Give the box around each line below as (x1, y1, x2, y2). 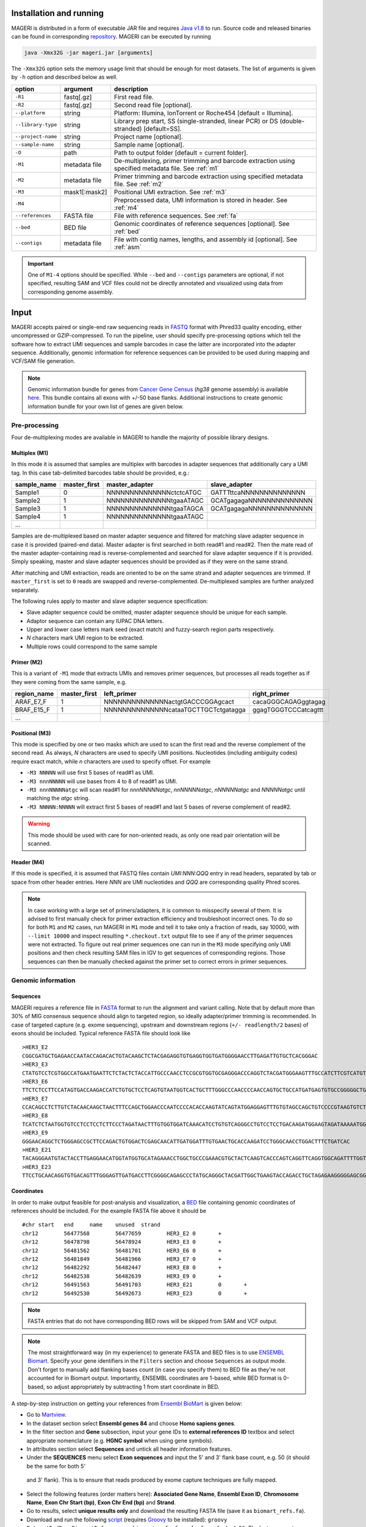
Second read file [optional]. (113, 101, 192, 109)
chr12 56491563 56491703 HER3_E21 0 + (22, 1281, 248, 1288)
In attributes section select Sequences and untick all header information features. (26, 1445, 232, 1452)
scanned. (27, 840, 51, 847)
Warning (27, 820, 50, 828)
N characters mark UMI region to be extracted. (26, 634, 144, 641)
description (113, 84, 149, 93)
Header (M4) (11, 858, 45, 866)
